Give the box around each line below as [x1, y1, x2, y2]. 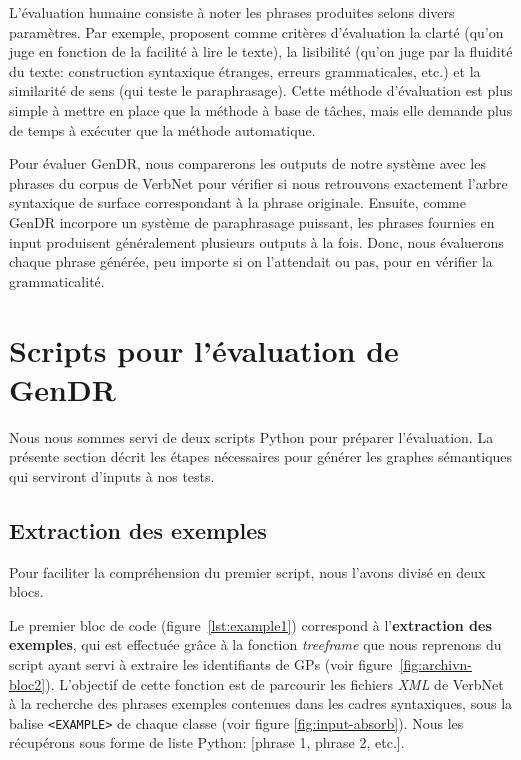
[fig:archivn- [399, 653, 472, 674]
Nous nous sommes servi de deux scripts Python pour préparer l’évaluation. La [9, 426, 494, 447]
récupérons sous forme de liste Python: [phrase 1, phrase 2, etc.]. [9, 732, 405, 753]
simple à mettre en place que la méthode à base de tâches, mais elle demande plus [9, 99, 513, 120]
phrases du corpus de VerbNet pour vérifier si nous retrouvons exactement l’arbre [9, 172, 508, 193]
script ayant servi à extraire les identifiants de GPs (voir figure [9, 653, 393, 674]
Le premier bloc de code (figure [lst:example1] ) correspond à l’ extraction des [9, 614, 492, 635]
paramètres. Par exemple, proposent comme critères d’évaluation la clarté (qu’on [9, 21, 504, 42]
